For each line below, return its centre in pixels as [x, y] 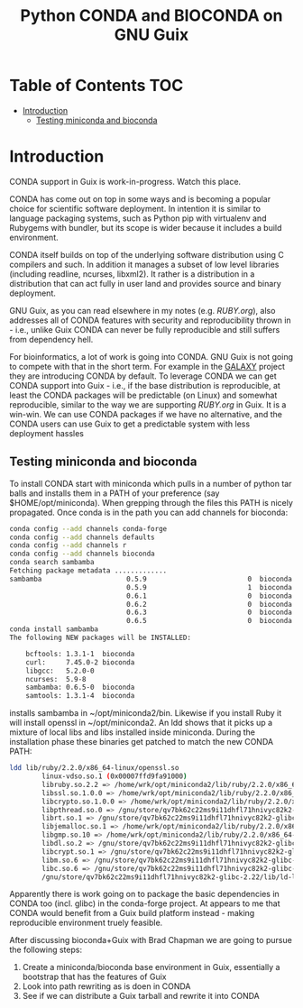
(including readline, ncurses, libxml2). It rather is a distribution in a [132, 274]
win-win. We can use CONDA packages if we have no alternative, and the [146, 414]
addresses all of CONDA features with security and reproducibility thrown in [150, 320]
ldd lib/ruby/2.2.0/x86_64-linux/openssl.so [94, 768]
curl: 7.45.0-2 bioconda [80, 662]
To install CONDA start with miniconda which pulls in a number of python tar [151, 483]
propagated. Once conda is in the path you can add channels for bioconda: [149, 512]
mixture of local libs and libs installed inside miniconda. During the [132, 732]
